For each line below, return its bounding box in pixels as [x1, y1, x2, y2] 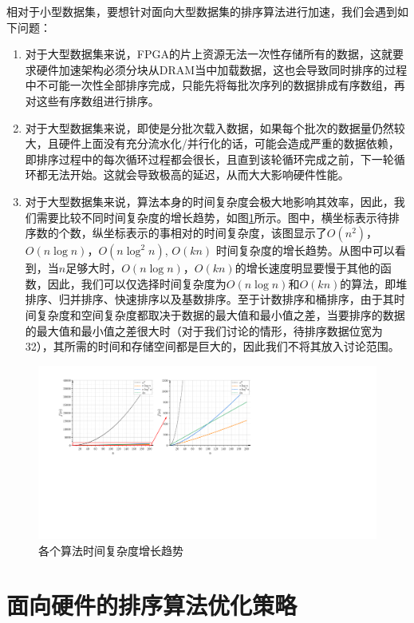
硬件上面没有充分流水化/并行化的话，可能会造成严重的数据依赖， [58, 135, 400, 152]
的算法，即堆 [340, 275, 408, 292]
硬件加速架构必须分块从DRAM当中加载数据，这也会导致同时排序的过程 [36, 61, 408, 77]
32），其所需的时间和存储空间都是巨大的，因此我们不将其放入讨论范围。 [25, 338, 400, 355]
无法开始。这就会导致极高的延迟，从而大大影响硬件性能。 [47, 166, 349, 183]
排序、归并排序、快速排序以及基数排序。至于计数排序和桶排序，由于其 [25, 291, 394, 308]
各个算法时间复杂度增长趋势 [38, 542, 183, 558]
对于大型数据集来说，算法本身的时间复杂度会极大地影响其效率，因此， [25, 192, 394, 209]
